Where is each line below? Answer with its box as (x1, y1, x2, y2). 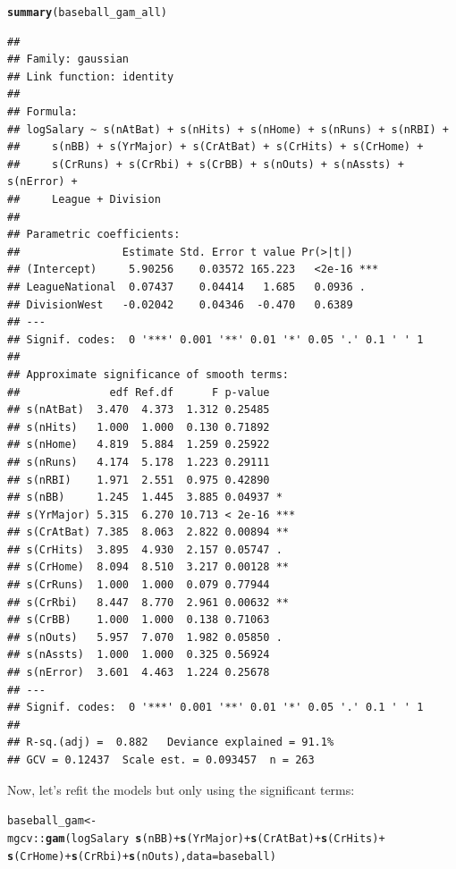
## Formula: (7, 105, 78, 119)
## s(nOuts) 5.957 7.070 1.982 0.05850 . (7, 630, 283, 644)
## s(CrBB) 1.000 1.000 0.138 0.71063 (7, 613, 270, 627)
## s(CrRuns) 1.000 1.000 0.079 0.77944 (7, 578, 270, 592)
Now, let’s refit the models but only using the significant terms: (7, 780, 355, 798)
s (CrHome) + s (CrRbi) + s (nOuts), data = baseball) (7, 849, 276, 863)
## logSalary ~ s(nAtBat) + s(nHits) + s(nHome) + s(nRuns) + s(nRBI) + (7, 122, 449, 136)
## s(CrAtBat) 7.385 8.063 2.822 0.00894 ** (7, 526, 289, 539)
